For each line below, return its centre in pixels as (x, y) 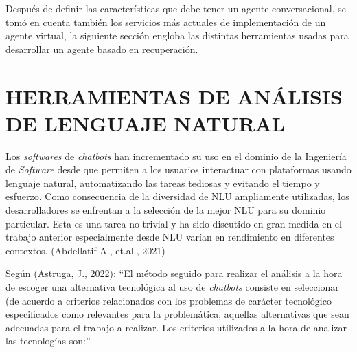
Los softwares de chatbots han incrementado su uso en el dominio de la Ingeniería (176, 156)
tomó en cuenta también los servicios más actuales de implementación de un (166, 22)
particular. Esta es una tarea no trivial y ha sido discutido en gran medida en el (174, 223)
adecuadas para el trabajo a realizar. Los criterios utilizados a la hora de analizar (176, 327)
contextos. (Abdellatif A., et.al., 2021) (85, 250)
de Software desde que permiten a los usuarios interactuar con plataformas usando (178, 169)
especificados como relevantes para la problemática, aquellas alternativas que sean (177, 314)
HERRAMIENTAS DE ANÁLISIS (174, 96)
